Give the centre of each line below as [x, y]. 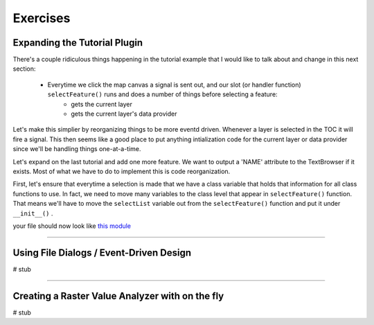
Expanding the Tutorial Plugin [78, 43]
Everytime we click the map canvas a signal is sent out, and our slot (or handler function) [174, 85]
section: [24, 69]
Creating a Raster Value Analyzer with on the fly [118, 296]
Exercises [42, 18]
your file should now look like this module [72, 226]
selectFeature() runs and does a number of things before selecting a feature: [162, 94]
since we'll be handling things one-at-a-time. [77, 149]
